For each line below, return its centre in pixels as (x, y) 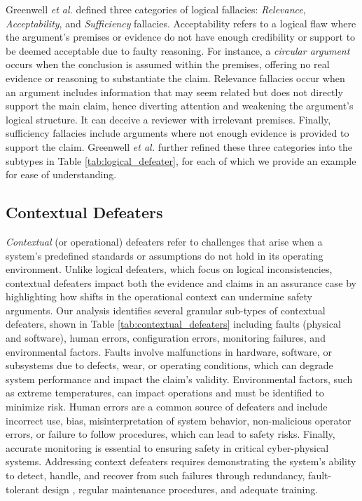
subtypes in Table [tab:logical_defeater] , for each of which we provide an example (181, 160)
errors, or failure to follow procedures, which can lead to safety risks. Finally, (170, 434)
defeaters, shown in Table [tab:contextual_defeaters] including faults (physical (173, 324)
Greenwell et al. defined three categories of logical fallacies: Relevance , (156, 9)
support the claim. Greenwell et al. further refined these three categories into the (179, 146)
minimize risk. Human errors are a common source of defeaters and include (167, 407)
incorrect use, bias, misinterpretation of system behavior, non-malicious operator (179, 420)
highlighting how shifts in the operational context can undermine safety (159, 296)
